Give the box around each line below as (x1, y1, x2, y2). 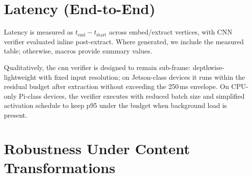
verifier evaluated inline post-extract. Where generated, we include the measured (4, 36, 244, 46)
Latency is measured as (4, 27, 73, 37)
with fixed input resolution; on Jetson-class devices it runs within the (38, 71, 245, 82)
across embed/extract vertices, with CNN (109, 27, 233, 37)
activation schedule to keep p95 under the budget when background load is (4, 100, 227, 110)
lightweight (4, 71, 36, 82)
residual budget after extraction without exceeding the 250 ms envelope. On (4, 81, 229, 91)
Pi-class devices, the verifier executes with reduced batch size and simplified (18, 90, 245, 101)
